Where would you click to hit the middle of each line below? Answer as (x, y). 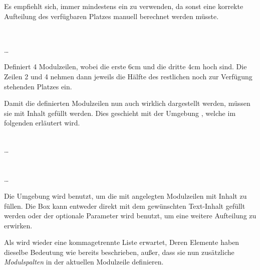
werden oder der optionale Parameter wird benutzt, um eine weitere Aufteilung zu (130, 216)
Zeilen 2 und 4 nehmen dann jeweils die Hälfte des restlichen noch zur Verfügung (128, 76)
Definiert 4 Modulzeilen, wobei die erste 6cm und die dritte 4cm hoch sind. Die (125, 66)
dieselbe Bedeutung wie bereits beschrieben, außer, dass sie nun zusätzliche (119, 252)
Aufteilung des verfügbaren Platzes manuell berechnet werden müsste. (111, 16)
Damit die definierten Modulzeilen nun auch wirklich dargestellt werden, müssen (127, 103)
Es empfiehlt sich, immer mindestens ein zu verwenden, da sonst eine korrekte (124, 6)
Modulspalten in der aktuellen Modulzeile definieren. (84, 262)
